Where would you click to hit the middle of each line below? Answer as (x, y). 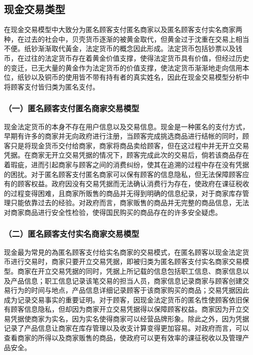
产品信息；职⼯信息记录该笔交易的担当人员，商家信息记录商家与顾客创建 (126, 280)
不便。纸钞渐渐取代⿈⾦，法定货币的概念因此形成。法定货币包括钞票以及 (120, 48)
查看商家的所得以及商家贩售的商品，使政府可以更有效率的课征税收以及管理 (123, 338)
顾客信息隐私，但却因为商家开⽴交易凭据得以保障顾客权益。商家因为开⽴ (126, 309)
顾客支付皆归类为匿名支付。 (55, 86)
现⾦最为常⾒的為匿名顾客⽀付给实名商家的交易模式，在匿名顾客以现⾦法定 (123, 252)
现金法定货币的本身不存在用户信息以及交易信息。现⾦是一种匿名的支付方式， (126, 126)
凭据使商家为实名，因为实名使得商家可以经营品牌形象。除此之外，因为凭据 (130, 318)
